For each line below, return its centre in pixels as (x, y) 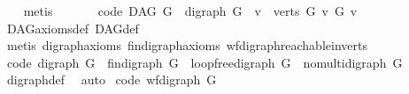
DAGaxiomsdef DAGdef (73, 28)
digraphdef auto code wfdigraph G (112, 80)
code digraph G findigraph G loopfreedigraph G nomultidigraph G (204, 62)
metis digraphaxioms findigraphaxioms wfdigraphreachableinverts (187, 45)
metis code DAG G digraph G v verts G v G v (190, 11)
